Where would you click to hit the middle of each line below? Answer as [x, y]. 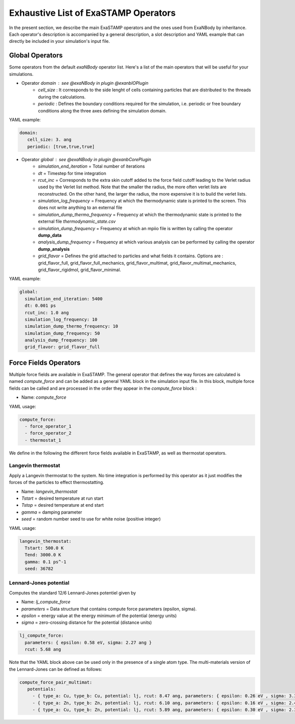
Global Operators [36, 55]
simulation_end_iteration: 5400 [64, 299]
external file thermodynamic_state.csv [77, 221]
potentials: [42, 689]
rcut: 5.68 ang [43, 650]
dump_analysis [54, 249]
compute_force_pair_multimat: [56, 682]
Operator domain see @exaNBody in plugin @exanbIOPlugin [85, 83]
